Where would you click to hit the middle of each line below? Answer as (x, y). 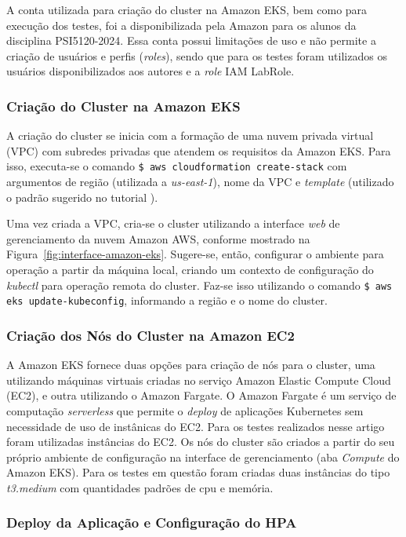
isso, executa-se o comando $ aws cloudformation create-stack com (177, 166)
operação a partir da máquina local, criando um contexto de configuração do (190, 269)
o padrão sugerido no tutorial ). (82, 197)
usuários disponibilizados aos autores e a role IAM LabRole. (150, 71)
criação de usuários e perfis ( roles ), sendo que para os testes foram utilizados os (197, 55)
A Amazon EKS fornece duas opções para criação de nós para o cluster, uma (191, 365)
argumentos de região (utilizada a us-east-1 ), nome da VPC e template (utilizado (200, 182)
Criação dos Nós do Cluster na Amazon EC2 (150, 335)
